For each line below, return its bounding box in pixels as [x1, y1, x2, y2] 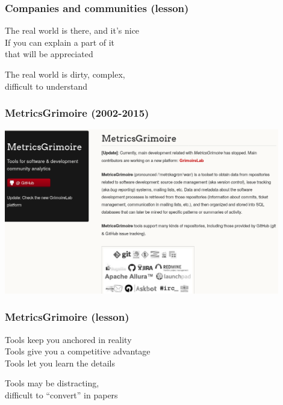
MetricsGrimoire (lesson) [5, 309, 129, 324]
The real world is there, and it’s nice [5, 24, 140, 37]
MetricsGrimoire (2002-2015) [5, 105, 149, 120]
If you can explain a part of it [5, 36, 115, 48]
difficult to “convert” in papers [5, 388, 118, 401]
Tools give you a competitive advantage [5, 345, 151, 357]
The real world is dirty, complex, [5, 68, 125, 80]
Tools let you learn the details [5, 356, 115, 369]
